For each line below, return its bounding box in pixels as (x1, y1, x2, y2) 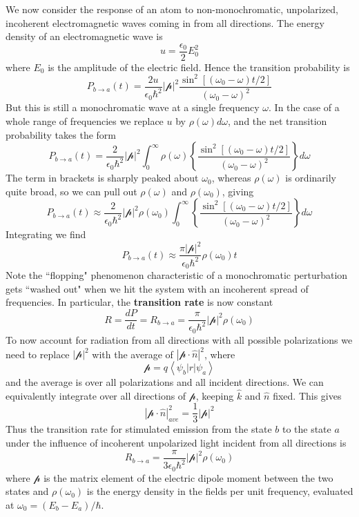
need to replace (6, 347, 70, 360)
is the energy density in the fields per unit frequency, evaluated (86, 484, 353, 498)
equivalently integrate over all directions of (6, 388, 186, 402)
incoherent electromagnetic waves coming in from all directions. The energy (6, 15, 324, 30)
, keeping (195, 388, 234, 402)
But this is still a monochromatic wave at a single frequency (6, 100, 260, 115)
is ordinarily (285, 170, 336, 185)
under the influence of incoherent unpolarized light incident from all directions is (6, 436, 347, 450)
